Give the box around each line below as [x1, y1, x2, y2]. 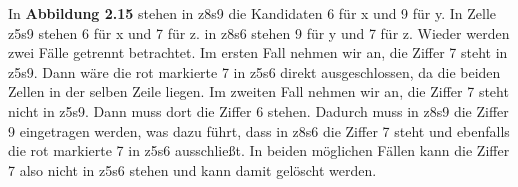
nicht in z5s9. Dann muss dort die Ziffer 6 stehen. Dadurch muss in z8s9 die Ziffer [8, 100, 509, 121]
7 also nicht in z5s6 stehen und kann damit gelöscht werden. [8, 159, 377, 180]
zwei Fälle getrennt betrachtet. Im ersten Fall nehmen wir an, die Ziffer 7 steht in [8, 42, 508, 63]
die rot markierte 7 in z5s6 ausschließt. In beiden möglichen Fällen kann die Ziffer [8, 140, 510, 161]
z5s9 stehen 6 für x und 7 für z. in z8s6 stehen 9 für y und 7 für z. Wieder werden [8, 22, 510, 43]
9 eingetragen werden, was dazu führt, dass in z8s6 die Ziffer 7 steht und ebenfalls [8, 120, 510, 141]
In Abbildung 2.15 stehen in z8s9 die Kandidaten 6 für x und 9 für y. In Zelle [8, 3, 497, 23]
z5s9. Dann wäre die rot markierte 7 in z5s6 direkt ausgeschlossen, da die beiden [8, 61, 501, 82]
